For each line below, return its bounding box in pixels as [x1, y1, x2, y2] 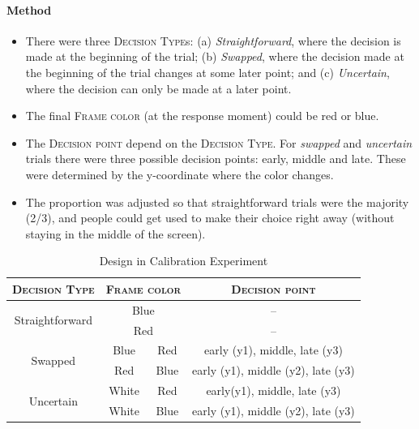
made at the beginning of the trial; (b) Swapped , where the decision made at [25, 48, 404, 65]
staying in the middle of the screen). [25, 225, 206, 242]
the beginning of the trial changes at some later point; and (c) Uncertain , [25, 63, 390, 80]
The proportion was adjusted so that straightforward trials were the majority [25, 193, 409, 210]
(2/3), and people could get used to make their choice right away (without [25, 209, 395, 226]
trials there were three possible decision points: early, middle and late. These [25, 150, 406, 167]
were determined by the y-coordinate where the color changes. [25, 165, 334, 182]
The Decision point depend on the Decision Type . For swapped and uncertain [25, 134, 413, 151]
